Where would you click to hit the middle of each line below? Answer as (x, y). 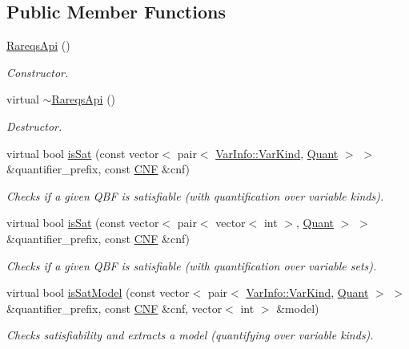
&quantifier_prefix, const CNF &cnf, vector (114, 308)
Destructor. (34, 126)
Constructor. (38, 72)
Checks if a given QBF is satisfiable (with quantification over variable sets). (192, 265)
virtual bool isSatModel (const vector (98, 292)
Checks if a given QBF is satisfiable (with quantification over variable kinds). (195, 195)
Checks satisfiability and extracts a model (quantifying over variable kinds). (190, 335)
